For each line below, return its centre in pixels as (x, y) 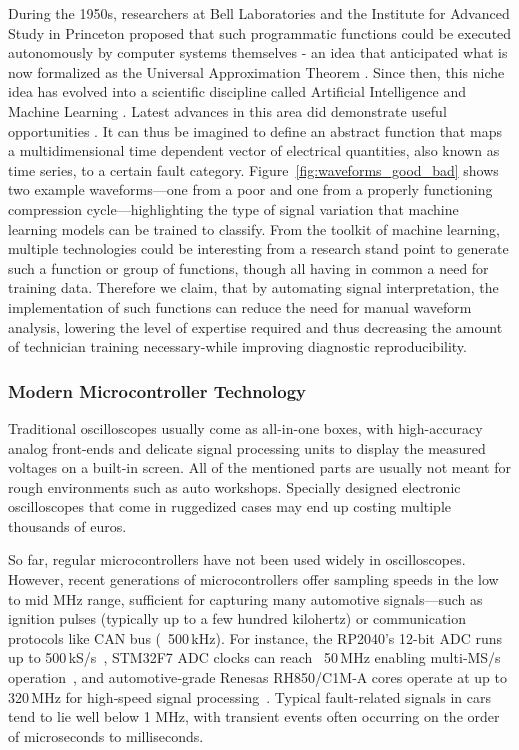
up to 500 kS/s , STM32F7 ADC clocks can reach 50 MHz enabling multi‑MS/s (254, 657)
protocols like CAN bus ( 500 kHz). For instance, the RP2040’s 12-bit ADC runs (255, 637)
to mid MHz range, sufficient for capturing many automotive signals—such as (245, 598)
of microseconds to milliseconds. (106, 735)
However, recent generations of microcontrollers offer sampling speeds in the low (253, 579)
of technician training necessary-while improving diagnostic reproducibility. (237, 346)
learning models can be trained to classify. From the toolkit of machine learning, (254, 228)
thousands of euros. (67, 525)
